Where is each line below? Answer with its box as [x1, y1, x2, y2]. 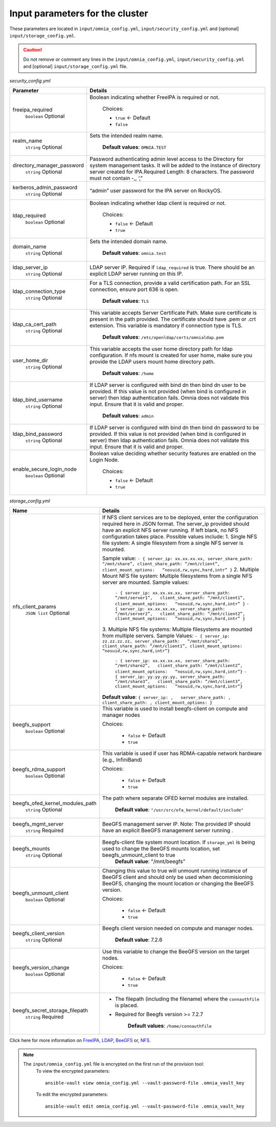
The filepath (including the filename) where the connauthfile [115, 996, 260, 1003]
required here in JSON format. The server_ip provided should [102, 520, 250, 527]
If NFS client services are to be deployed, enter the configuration [102, 514, 259, 521]
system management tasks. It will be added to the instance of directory [89, 162, 261, 169]
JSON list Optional [25, 609, 70, 616]
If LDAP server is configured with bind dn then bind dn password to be [89, 424, 259, 431]
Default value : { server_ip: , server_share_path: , [102, 694, 231, 701]
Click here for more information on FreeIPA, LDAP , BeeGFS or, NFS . [9, 1037, 151, 1044]
